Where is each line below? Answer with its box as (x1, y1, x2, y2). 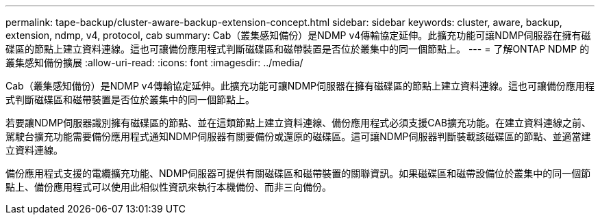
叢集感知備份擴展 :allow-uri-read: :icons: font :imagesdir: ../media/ (5, 57, 303, 68)
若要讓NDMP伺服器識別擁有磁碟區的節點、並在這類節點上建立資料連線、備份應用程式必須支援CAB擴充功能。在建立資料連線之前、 (5, 117, 592, 128)
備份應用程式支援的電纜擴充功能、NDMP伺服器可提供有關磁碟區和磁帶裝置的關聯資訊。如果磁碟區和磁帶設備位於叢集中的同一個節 (5, 167, 591, 179)
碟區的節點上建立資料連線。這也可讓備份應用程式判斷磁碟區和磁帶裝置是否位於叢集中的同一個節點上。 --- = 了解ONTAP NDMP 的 (5, 43, 590, 55)
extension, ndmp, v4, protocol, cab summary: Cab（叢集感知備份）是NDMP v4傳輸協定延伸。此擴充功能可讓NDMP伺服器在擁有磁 (5, 29, 591, 41)
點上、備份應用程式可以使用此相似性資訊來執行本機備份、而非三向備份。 (5, 181, 332, 193)
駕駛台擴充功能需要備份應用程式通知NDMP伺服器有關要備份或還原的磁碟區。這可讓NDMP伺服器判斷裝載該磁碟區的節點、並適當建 (5, 130, 591, 142)
